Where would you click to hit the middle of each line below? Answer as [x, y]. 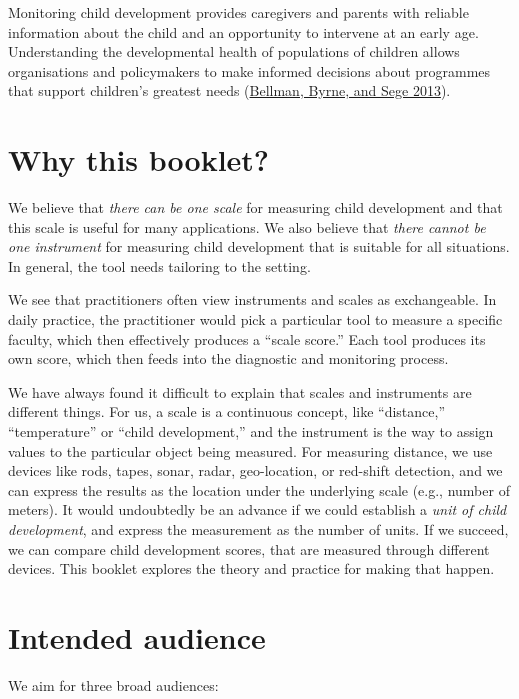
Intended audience [137, 636]
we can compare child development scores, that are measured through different [249, 548]
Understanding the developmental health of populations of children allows [234, 51]
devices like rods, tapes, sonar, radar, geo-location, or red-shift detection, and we [255, 470]
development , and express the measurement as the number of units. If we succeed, [258, 529]
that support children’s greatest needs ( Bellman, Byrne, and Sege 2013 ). [229, 90]
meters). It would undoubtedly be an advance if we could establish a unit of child [257, 509]
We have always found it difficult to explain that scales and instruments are [240, 391]
